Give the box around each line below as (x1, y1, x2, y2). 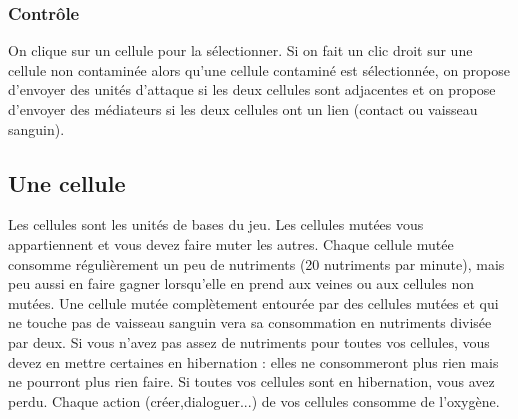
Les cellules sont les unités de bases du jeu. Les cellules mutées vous (8, 214, 424, 235)
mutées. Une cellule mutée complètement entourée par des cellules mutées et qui (8, 292, 499, 313)
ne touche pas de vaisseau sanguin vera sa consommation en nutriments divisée (8, 312, 492, 333)
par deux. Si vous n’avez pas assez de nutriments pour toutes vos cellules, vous (8, 331, 490, 352)
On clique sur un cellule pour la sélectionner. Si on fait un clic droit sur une (8, 40, 473, 61)
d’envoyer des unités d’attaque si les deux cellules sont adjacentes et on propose (8, 79, 496, 100)
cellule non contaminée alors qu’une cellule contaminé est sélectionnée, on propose (8, 59, 511, 80)
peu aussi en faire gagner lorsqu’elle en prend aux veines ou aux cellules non (8, 273, 475, 294)
